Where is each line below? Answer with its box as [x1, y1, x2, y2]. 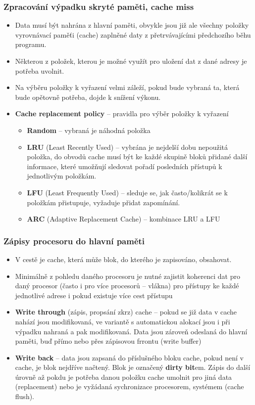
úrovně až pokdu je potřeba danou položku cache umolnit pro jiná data [15, 371, 232, 382]
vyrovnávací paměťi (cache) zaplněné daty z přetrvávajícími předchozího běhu [15, 29, 251, 40]
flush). [15, 391, 35, 402]
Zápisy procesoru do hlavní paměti [3, 234, 145, 247]
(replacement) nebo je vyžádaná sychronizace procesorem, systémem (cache [15, 381, 244, 392]
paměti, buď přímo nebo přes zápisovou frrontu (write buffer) [15, 336, 202, 346]
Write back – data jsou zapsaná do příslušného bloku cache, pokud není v [15, 352, 244, 362]
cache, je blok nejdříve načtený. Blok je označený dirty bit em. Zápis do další [15, 362, 251, 372]
